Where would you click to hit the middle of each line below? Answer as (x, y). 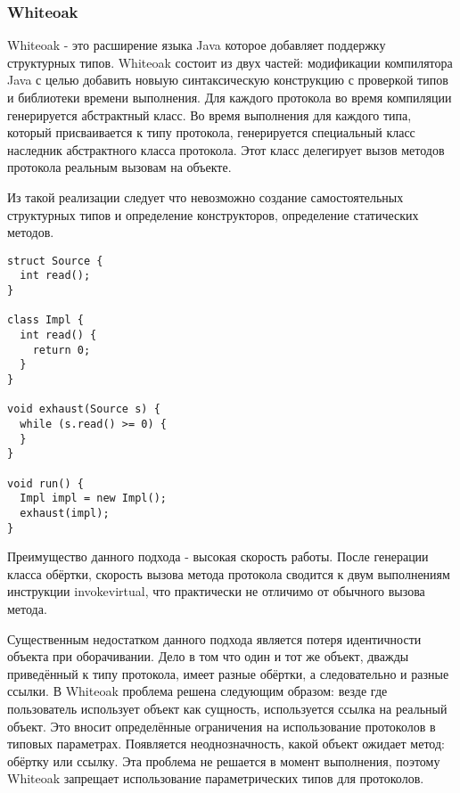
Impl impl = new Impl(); (93, 499)
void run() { (45, 483)
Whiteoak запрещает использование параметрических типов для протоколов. (216, 778)
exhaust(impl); (65, 513)
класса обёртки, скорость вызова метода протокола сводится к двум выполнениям (229, 573)
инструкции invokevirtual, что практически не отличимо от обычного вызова (216, 591)
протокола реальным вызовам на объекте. (119, 167)
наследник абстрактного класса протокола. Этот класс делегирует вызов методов (226, 149)
